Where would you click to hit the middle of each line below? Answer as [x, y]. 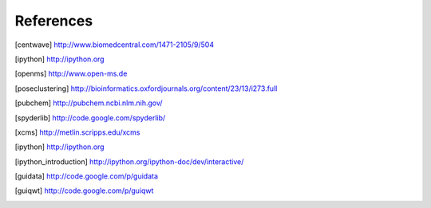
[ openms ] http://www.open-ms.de [71, 74]
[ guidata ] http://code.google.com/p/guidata [87, 176]
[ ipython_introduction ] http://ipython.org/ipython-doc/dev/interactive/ [129, 161]
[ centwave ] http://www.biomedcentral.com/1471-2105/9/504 [115, 45]
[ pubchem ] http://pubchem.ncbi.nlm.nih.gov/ [89, 103]
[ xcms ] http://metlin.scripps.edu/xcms [77, 132]
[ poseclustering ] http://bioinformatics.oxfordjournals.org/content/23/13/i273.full [146, 88]
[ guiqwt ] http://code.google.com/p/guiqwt [84, 190]
